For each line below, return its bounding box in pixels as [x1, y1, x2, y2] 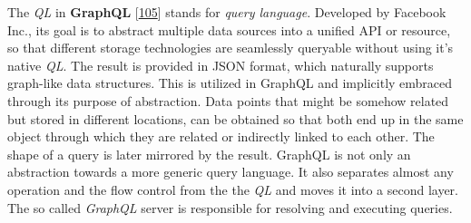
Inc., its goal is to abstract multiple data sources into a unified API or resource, [7, 20, 451, 39]
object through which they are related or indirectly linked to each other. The [7, 127, 435, 146]
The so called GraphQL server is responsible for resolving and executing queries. [7, 198, 453, 217]
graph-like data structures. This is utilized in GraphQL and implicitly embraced [7, 73, 453, 92]
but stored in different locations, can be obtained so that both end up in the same [7, 109, 464, 128]
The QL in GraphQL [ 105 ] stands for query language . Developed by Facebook [7, 3, 446, 21]
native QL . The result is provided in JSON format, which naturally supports [7, 55, 434, 74]
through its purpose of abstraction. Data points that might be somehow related [7, 91, 449, 110]
